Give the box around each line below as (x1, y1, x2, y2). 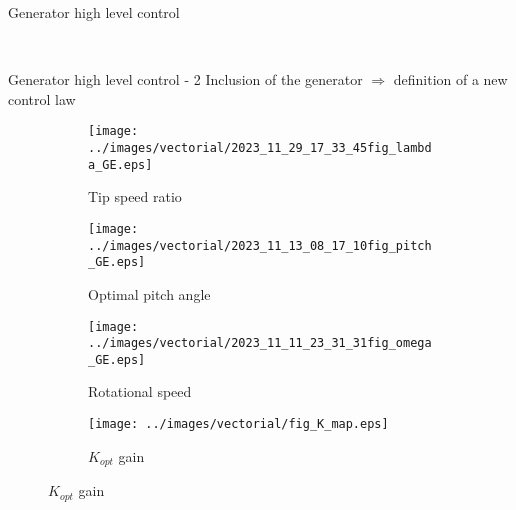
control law (8, 88, 76, 109)
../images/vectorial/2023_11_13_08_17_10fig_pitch (88, 238, 432, 253)
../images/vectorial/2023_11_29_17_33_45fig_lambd (88, 141, 432, 156)
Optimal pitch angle (88, 283, 211, 304)
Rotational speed (88, 381, 192, 402)
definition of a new (393, 69, 508, 90)
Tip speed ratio (88, 186, 182, 207)
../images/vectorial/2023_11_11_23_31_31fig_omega (88, 336, 432, 351)
